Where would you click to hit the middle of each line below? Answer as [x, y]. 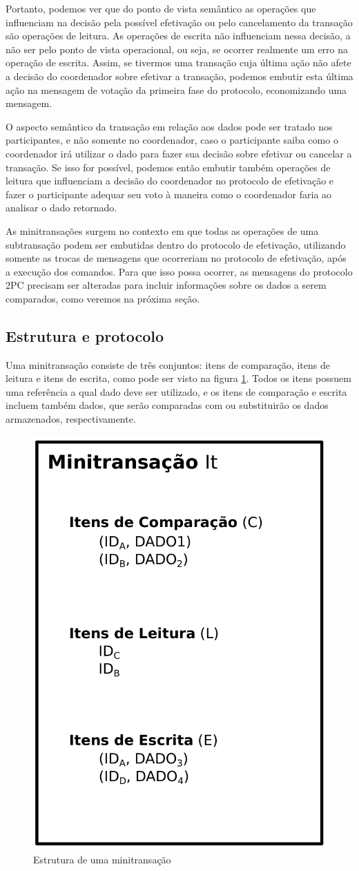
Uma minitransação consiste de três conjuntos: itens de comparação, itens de [168, 364]
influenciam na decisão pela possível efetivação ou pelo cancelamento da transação [179, 22]
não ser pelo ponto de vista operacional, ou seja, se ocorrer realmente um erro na [177, 49]
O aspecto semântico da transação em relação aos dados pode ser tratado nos [169, 126]
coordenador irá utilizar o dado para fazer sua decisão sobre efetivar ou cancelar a [179, 153]
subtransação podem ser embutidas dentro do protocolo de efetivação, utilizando [176, 244]
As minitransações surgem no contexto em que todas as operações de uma [162, 230]
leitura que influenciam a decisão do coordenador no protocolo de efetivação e [170, 181]
